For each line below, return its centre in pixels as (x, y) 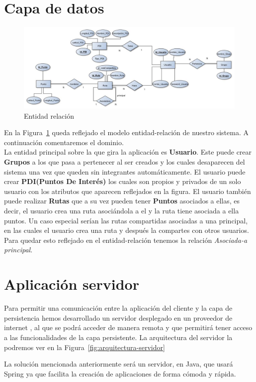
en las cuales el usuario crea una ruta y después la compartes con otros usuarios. (127, 230)
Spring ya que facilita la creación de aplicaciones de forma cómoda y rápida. (120, 373)
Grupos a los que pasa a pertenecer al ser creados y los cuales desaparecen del (125, 162)
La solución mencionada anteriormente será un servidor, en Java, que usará (119, 364)
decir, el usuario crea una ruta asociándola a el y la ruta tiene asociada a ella (122, 211)
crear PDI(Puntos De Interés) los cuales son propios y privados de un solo (123, 181)
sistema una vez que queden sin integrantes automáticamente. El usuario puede (125, 171)
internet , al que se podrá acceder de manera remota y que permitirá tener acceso (128, 327)
